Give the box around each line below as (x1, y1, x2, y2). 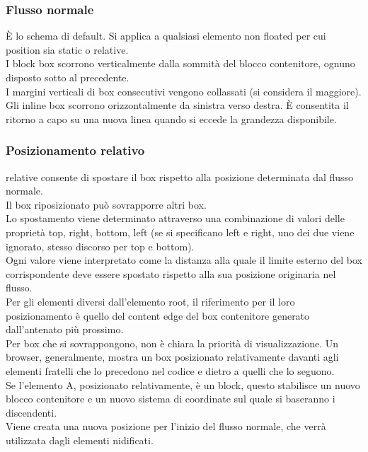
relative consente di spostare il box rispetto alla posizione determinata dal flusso (6, 169, 354, 184)
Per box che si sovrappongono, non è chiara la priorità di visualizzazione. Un (6, 335, 339, 350)
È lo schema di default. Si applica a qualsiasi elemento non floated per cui (6, 28, 326, 43)
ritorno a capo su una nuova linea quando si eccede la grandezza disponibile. (6, 111, 337, 126)
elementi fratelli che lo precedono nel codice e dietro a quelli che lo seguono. (6, 363, 335, 378)
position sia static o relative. (6, 42, 129, 57)
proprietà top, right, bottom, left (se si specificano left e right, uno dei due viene (6, 224, 355, 239)
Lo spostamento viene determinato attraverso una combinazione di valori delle (6, 211, 345, 226)
